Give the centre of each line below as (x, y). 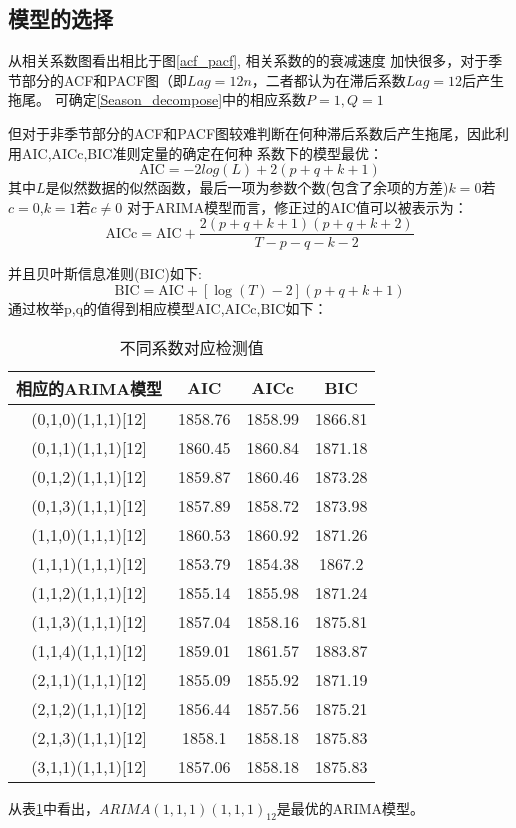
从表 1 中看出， (53, 807)
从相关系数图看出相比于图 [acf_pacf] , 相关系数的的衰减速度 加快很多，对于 (248, 60)
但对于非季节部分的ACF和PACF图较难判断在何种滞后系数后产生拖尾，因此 (252, 132)
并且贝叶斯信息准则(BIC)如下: (105, 273)
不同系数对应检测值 (191, 347)
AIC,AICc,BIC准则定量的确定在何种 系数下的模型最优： (202, 152)
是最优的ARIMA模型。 (350, 807)
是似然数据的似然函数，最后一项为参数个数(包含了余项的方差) (247, 187)
